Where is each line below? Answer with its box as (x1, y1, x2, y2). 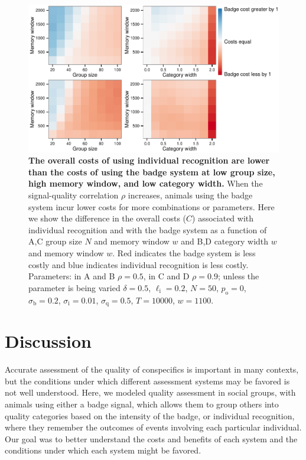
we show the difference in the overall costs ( (28, 212, 187, 224)
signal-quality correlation (28, 189, 119, 201)
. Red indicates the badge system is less (112, 247, 256, 259)
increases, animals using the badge (128, 189, 253, 201)
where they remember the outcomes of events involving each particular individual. (5, 421, 302, 433)
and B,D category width (181, 235, 269, 247)
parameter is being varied (28, 281, 121, 293)
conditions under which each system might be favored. (5, 444, 201, 456)
